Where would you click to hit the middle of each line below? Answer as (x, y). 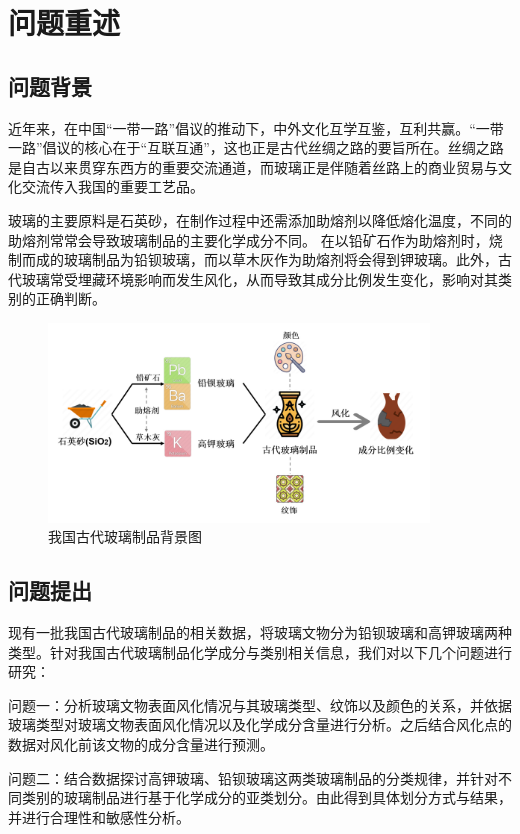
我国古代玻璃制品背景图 (125, 536)
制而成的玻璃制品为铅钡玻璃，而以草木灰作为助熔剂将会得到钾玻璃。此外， (253, 259)
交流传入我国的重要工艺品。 (112, 186)
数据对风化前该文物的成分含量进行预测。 (141, 744)
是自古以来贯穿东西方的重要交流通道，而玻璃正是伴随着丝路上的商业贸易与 (253, 166)
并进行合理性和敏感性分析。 (99, 816)
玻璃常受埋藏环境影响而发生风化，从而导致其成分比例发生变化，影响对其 (259, 278)
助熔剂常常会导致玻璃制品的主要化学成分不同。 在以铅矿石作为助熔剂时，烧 (255, 239)
